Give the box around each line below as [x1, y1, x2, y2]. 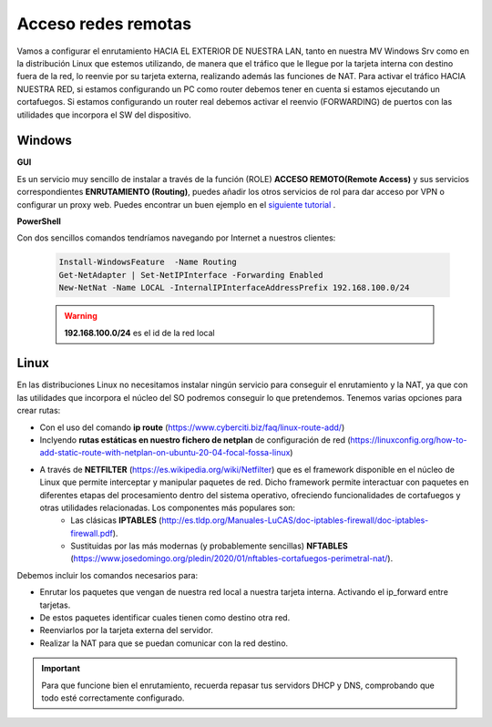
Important [41, 663, 81, 674]
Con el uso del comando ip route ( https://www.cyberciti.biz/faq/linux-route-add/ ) [39, 422, 345, 433]
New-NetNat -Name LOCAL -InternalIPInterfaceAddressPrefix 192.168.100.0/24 [58, 282, 410, 293]
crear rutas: [16, 405, 61, 416]
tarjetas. [39, 599, 71, 610]
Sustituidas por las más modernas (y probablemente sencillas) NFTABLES [70, 540, 348, 551]
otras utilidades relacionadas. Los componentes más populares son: [39, 502, 296, 513]
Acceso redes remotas [16, 14, 191, 34]
